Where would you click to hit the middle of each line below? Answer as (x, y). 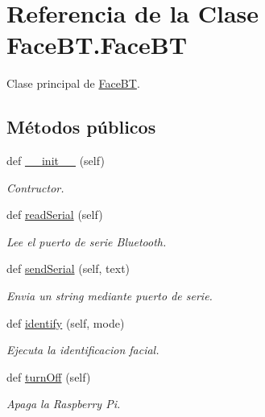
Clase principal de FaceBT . (73, 83)
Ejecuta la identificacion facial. (83, 350)
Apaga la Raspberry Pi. (64, 404)
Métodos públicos (81, 127)
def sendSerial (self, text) (68, 268)
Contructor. (35, 187)
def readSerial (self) (55, 215)
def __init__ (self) (56, 161)
